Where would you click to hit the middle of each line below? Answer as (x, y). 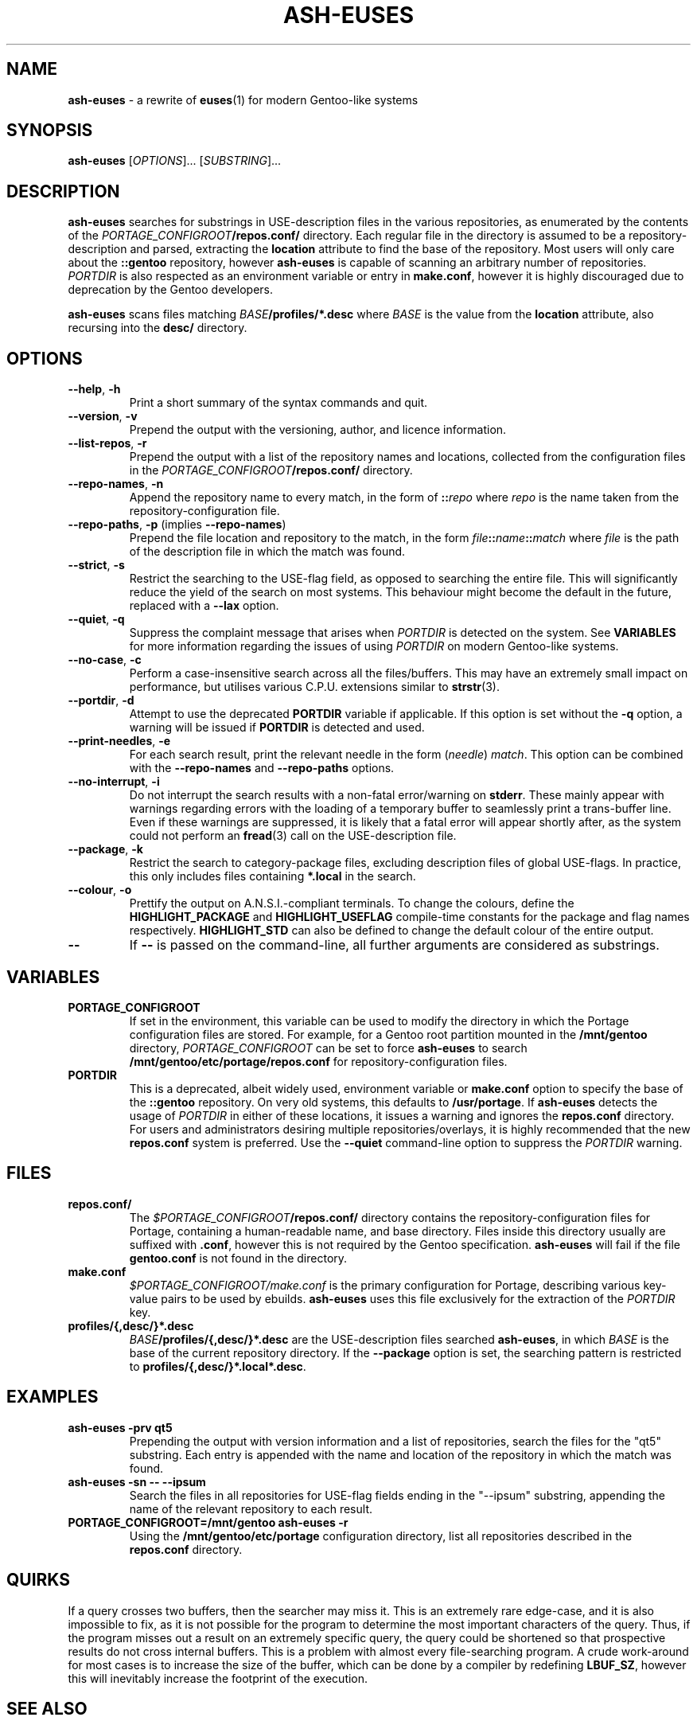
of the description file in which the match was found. (267, 552)
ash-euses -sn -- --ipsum (137, 1481)
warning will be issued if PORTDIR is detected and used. (277, 728)
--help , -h (94, 389)
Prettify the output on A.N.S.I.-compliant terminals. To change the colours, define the (352, 903)
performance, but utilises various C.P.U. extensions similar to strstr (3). (314, 687)
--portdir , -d (101, 700)
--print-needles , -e (119, 741)
